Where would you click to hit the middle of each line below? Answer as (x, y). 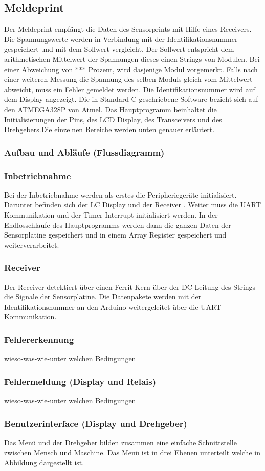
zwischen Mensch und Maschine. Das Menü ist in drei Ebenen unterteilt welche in (132, 452)
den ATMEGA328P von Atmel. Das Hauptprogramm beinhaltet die (111, 109)
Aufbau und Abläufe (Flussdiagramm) (84, 152)
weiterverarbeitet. (32, 244)
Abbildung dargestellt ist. (44, 462)
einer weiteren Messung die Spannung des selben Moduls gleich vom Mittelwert (128, 79)
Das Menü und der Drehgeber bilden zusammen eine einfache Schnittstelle (120, 442)
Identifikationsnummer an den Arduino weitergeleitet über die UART (113, 306)
